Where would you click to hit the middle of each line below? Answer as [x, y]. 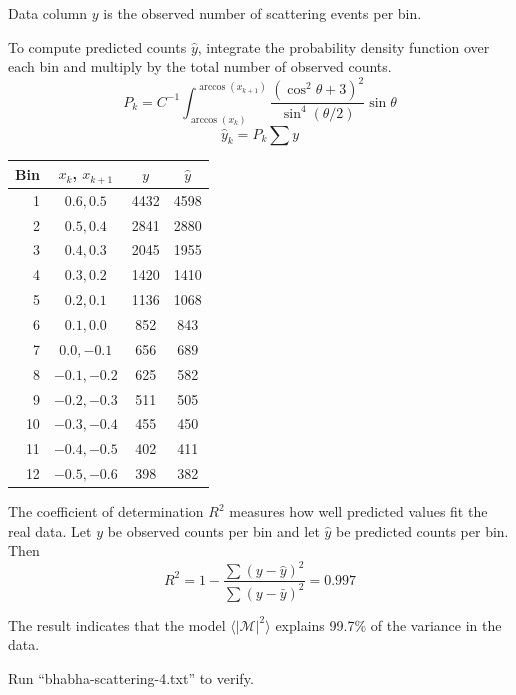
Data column [48, 13]
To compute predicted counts [97, 46]
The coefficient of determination [106, 511]
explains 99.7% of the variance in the [388, 624]
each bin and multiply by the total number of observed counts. [200, 66]
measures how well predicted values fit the [358, 511]
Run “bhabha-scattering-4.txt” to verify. [131, 678]
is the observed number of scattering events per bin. [262, 13]
